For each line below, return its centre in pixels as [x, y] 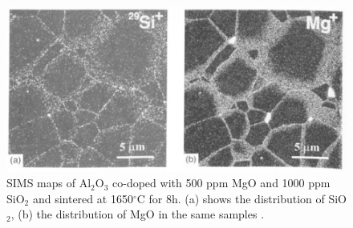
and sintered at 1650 [83, 198]
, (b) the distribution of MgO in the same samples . [138, 214]
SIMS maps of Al [49, 183]
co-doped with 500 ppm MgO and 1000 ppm [221, 183]
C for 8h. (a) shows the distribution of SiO [241, 198]
